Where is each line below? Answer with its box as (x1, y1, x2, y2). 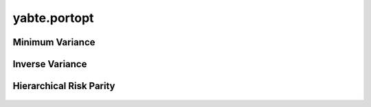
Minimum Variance (12, 36, 95, 48)
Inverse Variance (12, 58, 87, 70)
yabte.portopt (12, 10, 94, 25)
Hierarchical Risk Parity (12, 80, 115, 92)
